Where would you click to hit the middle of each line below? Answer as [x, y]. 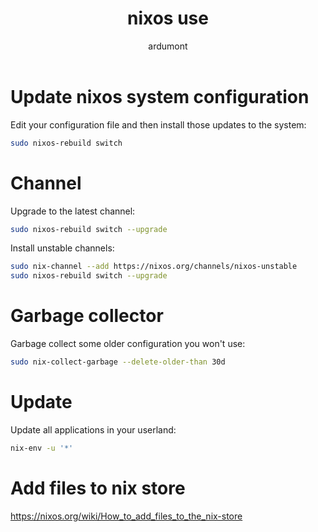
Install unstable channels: [62, 248]
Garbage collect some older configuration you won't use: [128, 344]
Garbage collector [87, 316]
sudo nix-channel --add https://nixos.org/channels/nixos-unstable [154, 267]
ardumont [168, 46]
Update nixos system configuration [160, 96]
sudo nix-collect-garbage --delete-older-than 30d [118, 362]
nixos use [168, 18]
